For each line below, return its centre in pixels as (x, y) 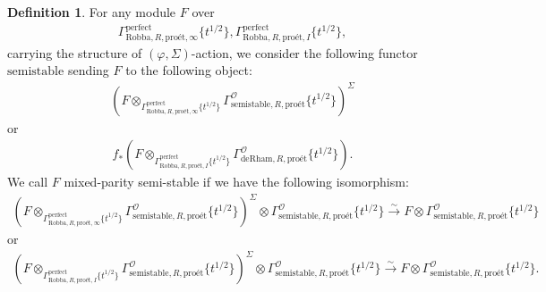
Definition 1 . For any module (92, 12)
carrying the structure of (75, 52)
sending (88, 70)
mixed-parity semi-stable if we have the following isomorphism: (236, 182)
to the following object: (189, 70)
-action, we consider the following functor (304, 52)
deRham (256, 159)
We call (28, 182)
